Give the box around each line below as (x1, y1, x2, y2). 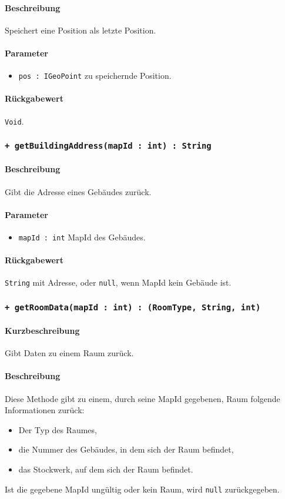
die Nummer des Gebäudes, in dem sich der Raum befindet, (18, 443, 234, 456)
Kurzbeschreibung (5, 324, 80, 336)
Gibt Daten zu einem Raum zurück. (5, 347, 134, 359)
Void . (5, 115, 24, 127)
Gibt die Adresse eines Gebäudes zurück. (5, 185, 152, 197)
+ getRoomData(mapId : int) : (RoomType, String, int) (5, 302, 261, 312)
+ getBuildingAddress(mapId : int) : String (5, 141, 212, 151)
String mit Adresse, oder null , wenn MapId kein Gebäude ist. (5, 276, 232, 289)
